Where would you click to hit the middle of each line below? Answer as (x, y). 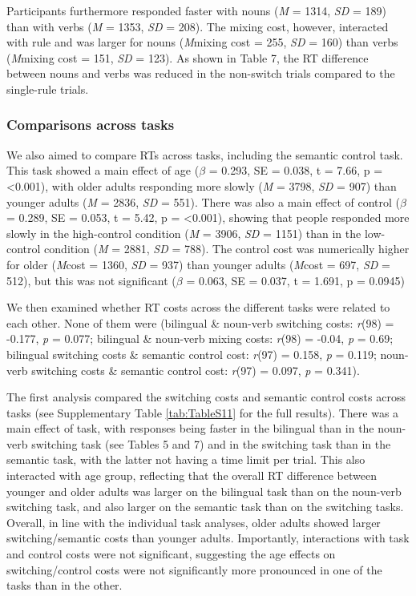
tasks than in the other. (65, 585)
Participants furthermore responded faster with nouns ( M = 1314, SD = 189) (196, 10)
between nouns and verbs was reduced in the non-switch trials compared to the (201, 73)
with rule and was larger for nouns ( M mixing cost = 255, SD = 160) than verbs (202, 42)
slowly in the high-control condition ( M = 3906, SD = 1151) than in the (184, 233)
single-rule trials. (48, 89)
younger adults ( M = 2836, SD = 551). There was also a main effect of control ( (203, 201)
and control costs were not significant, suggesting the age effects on (171, 554)
